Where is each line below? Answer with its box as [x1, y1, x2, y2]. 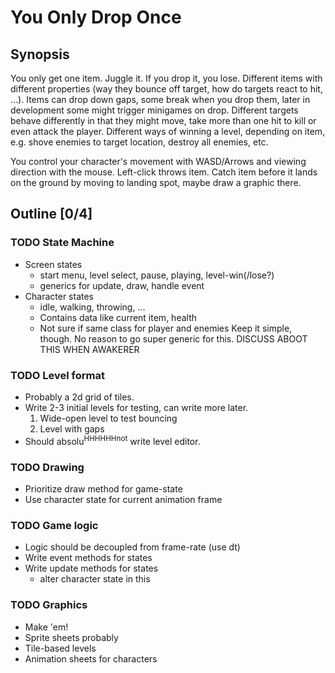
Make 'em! [24, 621, 69, 633]
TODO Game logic [10, 518, 99, 532]
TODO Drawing [10, 460, 85, 474]
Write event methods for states [24, 552, 153, 564]
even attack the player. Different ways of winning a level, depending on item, [10, 126, 326, 137]
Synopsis [10, 46, 70, 63]
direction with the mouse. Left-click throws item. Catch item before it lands [10, 166, 318, 178]
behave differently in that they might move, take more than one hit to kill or [10, 115, 317, 126]
